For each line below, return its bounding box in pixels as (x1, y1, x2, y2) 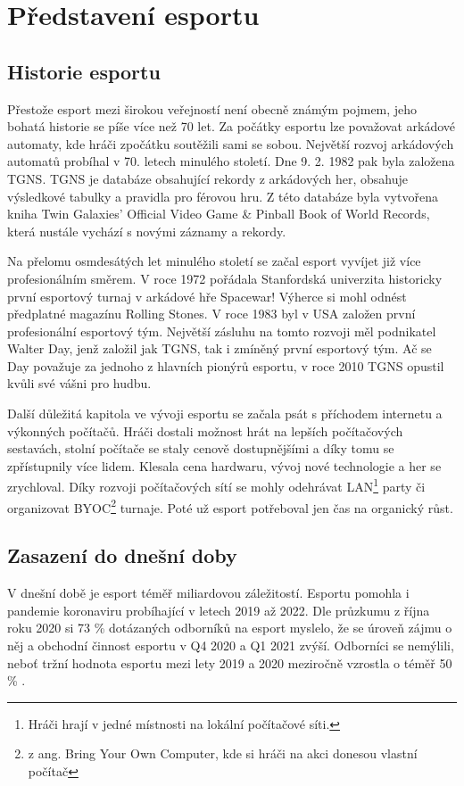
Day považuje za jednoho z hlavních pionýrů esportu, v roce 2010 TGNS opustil (7, 356, 444, 375)
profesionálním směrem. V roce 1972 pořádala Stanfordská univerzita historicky (7, 269, 443, 287)
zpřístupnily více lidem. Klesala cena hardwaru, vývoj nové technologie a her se (7, 456, 442, 475)
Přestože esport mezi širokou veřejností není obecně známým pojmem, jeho (7, 99, 418, 118)
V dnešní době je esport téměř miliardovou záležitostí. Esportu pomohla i (7, 583, 410, 602)
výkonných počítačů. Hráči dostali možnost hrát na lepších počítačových (7, 421, 403, 440)
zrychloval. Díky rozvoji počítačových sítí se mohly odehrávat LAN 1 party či (7, 475, 426, 496)
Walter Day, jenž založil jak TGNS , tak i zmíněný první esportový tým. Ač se (7, 339, 432, 358)
